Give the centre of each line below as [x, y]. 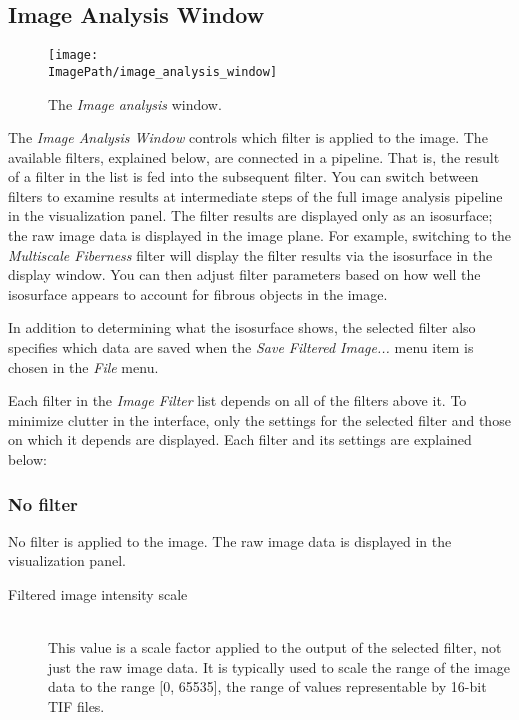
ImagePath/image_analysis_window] [163, 71]
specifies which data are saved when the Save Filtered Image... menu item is [241, 347]
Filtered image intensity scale [98, 594]
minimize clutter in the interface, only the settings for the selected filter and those [259, 419]
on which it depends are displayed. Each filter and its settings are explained [240, 439]
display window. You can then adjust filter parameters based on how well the [244, 274]
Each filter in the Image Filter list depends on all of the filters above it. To [237, 400]
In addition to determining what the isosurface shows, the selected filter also [242, 327]
